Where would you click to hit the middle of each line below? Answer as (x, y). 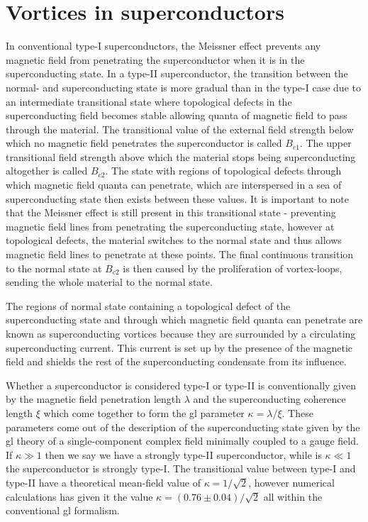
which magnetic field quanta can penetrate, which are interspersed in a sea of (174, 185)
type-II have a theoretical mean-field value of (103, 482)
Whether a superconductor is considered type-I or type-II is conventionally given (181, 385)
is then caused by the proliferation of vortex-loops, (233, 268)
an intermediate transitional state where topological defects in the (149, 101)
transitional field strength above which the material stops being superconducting (181, 156)
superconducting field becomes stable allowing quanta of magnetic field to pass (177, 115)
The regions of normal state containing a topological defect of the (148, 305)
